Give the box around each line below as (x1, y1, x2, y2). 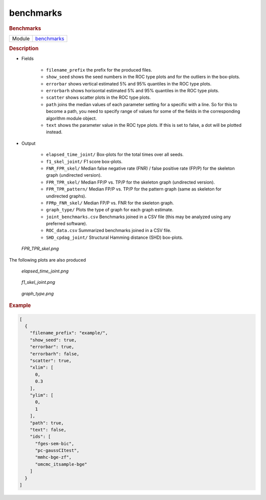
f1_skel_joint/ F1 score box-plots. (46, 158, 123, 164)
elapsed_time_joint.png (21, 268, 69, 274)
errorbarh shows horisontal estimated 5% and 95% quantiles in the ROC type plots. (46, 88, 219, 94)
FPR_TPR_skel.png (21, 246, 59, 252)
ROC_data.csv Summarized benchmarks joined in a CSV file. (46, 228, 172, 233)
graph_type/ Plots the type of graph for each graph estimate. (46, 207, 174, 213)
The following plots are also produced (9, 257, 86, 263)
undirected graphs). (46, 193, 86, 199)
